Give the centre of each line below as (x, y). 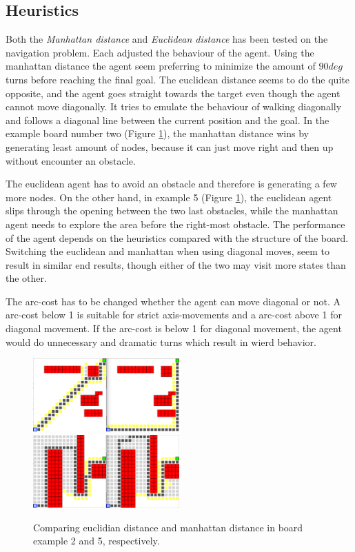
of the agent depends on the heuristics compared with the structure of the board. (177, 237)
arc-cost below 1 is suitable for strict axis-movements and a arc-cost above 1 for (174, 315)
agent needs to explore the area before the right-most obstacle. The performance (175, 224)
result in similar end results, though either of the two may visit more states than (176, 264)
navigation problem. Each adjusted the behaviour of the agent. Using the (160, 52)
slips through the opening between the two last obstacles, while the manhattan (172, 211)
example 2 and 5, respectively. (97, 541)
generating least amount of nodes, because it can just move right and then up (170, 146)
